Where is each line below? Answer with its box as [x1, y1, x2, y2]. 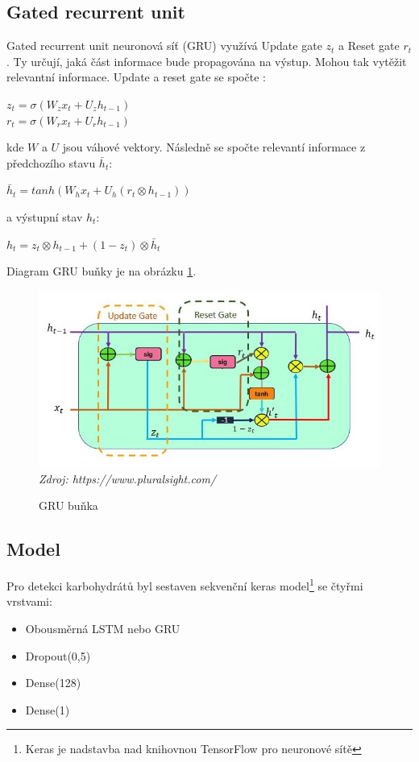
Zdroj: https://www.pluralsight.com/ [39, 470, 217, 487]
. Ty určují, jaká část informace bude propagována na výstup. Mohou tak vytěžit [6, 52, 407, 69]
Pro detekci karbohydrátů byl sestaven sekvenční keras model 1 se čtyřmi [6, 575, 363, 594]
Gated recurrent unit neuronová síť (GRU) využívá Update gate [6, 37, 322, 54]
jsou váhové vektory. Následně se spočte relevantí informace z [62, 139, 366, 155]
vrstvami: [6, 593, 52, 610]
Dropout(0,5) [25, 647, 91, 664]
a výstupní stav [6, 208, 83, 225]
